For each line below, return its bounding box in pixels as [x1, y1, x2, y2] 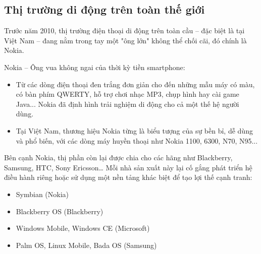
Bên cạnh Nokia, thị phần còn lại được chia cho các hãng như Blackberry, [4, 152, 233, 163]
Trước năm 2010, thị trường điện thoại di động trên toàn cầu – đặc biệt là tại [4, 25, 245, 36]
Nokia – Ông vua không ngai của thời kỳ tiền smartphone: [4, 61, 185, 72]
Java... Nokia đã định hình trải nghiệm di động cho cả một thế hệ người [16, 98, 239, 109]
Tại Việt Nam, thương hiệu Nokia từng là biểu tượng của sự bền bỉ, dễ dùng [16, 125, 253, 136]
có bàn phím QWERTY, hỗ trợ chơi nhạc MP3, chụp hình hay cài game [16, 89, 239, 99]
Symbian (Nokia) [16, 188, 69, 199]
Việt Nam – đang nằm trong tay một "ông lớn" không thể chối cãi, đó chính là [4, 35, 247, 45]
